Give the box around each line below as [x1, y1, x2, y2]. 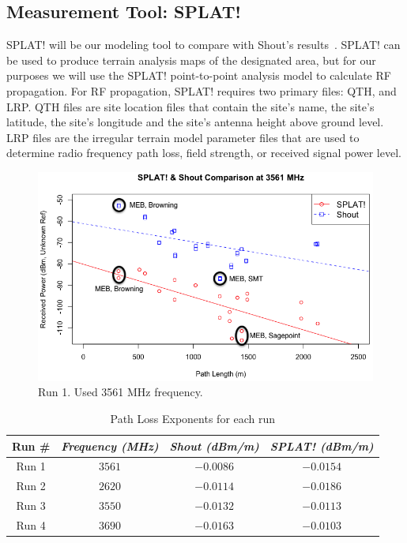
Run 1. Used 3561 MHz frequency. [38, 384, 203, 400]
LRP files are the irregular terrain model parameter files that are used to [6, 129, 360, 145]
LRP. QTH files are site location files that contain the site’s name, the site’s [6, 98, 375, 114]
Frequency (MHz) [61, 437, 159, 454]
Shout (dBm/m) [169, 437, 259, 454]
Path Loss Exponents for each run [110, 410, 276, 426]
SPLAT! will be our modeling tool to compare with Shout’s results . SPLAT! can [6, 36, 401, 53]
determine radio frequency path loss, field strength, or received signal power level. [6, 144, 401, 161]
